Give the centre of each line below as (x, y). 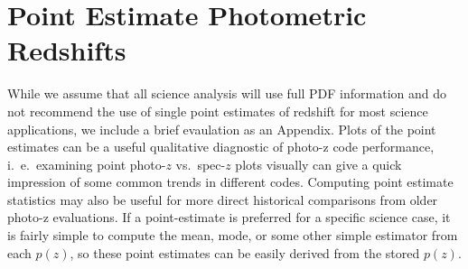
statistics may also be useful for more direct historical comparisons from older (223, 199)
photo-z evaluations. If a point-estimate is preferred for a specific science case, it (229, 217)
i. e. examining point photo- (87, 164)
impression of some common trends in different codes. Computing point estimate (230, 182)
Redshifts (67, 50)
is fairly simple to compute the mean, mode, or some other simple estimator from (233, 235)
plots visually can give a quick (318, 164)
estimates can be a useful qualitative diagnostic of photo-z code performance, (221, 147)
